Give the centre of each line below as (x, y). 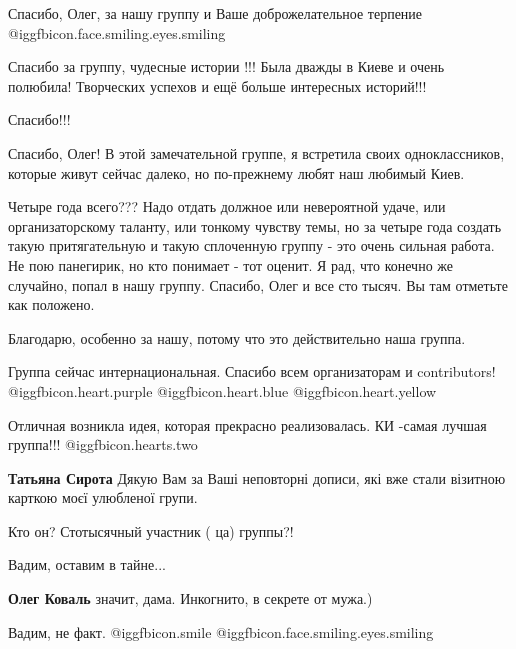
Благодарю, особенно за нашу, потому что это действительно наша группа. (237, 337)
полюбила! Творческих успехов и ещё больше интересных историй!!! (217, 85)
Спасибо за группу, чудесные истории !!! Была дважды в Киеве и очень (226, 66)
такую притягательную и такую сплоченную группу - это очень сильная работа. (251, 245)
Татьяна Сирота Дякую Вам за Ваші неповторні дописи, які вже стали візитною (257, 477)
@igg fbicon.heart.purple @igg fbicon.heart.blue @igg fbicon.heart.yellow (222, 390)
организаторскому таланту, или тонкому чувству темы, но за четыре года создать (255, 225)
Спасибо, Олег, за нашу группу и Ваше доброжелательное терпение (215, 13)
